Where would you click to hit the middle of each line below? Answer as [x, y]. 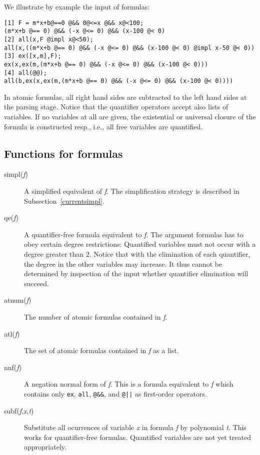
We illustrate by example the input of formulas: [77, 6]
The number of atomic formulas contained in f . [96, 316]
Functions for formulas [63, 153]
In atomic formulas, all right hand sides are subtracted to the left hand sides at [125, 97]
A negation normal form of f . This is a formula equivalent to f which [129, 384]
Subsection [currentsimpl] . [64, 201]
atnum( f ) [18, 300]
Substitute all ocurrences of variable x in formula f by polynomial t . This [135, 427]
